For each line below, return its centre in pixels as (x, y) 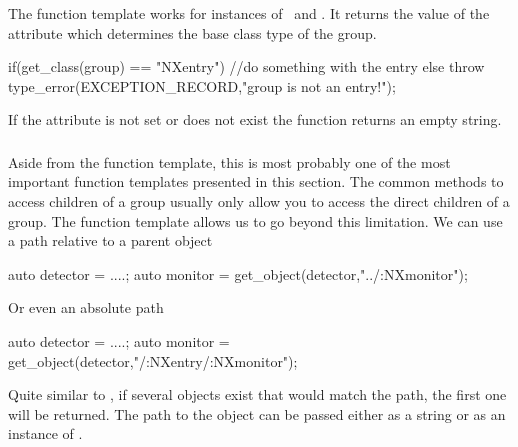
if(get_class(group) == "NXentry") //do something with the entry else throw (246, 66)
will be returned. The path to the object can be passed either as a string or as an (257, 413)
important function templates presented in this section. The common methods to (256, 181)
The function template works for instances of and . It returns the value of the (249, 12)
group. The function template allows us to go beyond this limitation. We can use (255, 220)
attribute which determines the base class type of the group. (192, 32)
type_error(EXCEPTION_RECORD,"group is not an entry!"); (202, 85)
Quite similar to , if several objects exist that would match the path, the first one (257, 394)
